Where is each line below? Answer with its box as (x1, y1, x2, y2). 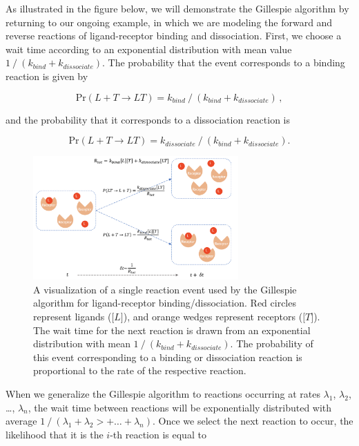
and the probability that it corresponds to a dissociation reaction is (6, 112, 291, 126)
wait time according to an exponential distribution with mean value (6, 41, 292, 56)
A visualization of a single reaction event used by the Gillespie (33, 282, 297, 296)
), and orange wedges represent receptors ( (123, 309, 303, 324)
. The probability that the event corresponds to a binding (102, 55, 345, 70)
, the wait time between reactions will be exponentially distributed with (28, 400, 332, 414)
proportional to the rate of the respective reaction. (33, 363, 246, 378)
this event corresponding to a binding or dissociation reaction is (33, 349, 302, 364)
